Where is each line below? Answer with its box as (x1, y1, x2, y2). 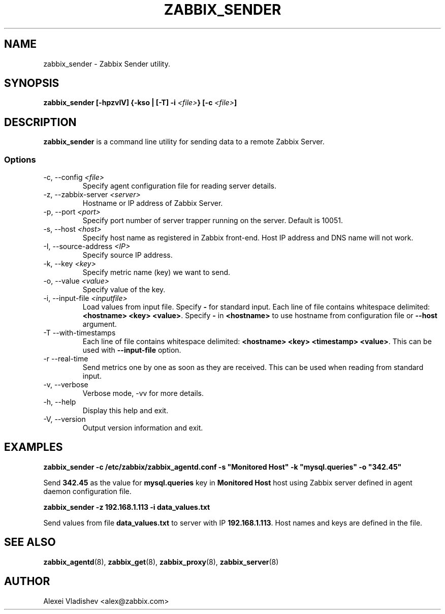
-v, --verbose (43, 380, 88, 389)
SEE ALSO (4, 536, 56, 549)
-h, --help (43, 397, 76, 407)
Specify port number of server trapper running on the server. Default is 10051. (82, 216, 343, 225)
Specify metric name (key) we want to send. (82, 268, 231, 277)
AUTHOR (4, 575, 50, 588)
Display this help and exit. (82, 406, 169, 415)
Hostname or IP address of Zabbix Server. (82, 199, 223, 208)
